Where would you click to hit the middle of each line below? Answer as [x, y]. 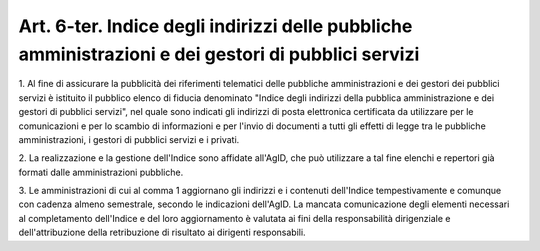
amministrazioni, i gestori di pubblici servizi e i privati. [129, 139]
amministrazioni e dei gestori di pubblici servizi [219, 54]
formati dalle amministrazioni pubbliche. [101, 172]
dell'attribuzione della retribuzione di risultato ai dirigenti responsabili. [162, 232]
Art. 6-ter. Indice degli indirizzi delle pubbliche [215, 26]
